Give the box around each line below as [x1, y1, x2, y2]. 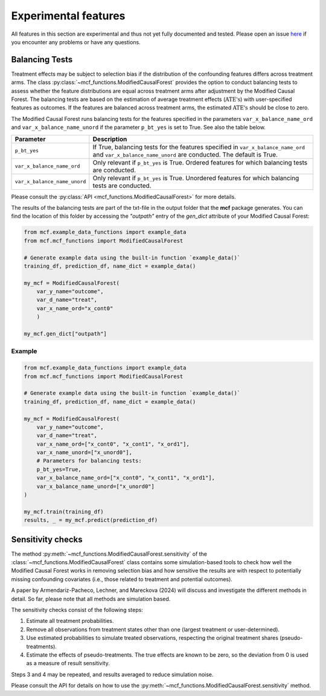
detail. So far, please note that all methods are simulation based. [11, 595, 171, 602]
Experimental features [11, 9, 126, 22]
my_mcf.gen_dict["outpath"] [24, 330, 107, 337]
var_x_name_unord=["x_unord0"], [36, 449, 133, 456]
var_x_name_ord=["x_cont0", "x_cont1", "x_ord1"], [36, 440, 190, 447]
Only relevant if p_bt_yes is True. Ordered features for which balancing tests [92, 158, 308, 166]
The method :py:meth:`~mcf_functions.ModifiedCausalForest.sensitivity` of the [11, 550, 208, 558]
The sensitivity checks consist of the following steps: [11, 607, 143, 614]
